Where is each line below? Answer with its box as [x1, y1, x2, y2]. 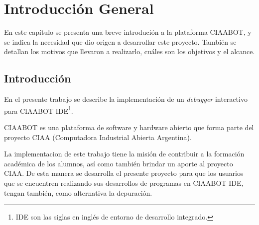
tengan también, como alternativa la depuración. [4, 187, 152, 198]
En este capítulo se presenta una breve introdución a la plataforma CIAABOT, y [4, 27, 252, 37]
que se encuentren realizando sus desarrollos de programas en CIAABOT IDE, [4, 177, 244, 188]
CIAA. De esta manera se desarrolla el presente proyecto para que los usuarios [4, 168, 244, 178]
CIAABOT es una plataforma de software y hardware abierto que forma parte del [4, 122, 254, 132]
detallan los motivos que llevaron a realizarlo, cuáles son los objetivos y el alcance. [4, 46, 255, 57]
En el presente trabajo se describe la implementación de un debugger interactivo [4, 94, 248, 104]
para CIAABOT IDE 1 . [4, 104, 73, 116]
